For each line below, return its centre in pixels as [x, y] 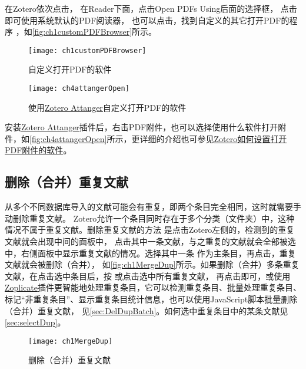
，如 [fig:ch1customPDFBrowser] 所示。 [86, 32]
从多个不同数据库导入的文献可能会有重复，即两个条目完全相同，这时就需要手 [153, 207]
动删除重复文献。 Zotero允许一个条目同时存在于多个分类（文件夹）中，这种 [150, 218]
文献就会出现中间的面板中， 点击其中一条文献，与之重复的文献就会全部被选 [150, 241]
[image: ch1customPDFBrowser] [87, 50]
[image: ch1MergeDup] [71, 341]
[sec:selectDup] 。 [35, 322]
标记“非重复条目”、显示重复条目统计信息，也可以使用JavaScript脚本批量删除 [151, 299]
